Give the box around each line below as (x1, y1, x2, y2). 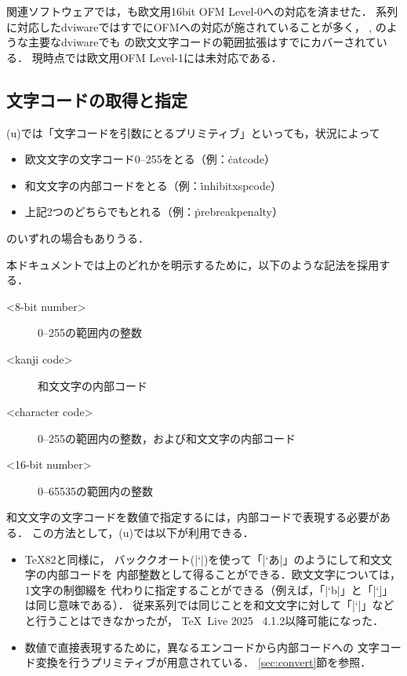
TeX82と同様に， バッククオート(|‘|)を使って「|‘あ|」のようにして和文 (24, 550, 381, 567)
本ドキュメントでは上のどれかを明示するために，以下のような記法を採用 (6, 256, 380, 272)
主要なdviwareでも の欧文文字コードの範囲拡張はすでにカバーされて (27, 34, 376, 50)
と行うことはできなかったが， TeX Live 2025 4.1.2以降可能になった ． (24, 612, 384, 629)
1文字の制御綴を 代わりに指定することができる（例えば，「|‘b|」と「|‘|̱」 (24, 581, 394, 597)
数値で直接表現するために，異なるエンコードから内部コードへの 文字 (24, 638, 380, 655)
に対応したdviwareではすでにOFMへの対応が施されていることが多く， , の (6, 18, 387, 35)
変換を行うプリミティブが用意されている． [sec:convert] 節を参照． (35, 654, 372, 671)
